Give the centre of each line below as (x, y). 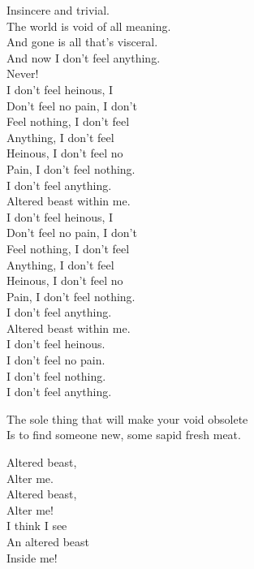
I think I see (37, 526)
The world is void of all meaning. (89, 26)
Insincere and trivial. (58, 10)
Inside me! (32, 557)
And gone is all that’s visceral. (82, 42)
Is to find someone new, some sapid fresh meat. (124, 435)
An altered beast (48, 541)
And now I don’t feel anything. (84, 57)
